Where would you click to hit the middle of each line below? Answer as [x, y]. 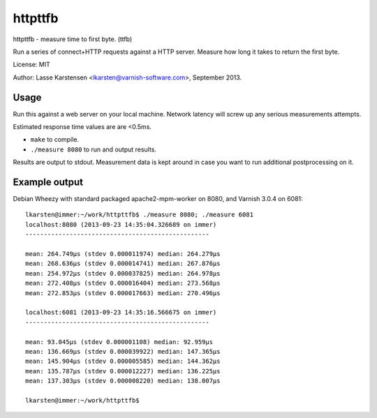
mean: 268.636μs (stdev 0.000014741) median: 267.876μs [123, 264]
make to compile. [55, 140]
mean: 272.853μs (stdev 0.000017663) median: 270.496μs [123, 293]
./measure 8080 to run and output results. [94, 149]
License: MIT [31, 65]
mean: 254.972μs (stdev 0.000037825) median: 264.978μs [123, 273]
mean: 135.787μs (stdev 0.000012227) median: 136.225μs [123, 371]
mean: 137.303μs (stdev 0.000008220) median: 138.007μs [123, 381]
